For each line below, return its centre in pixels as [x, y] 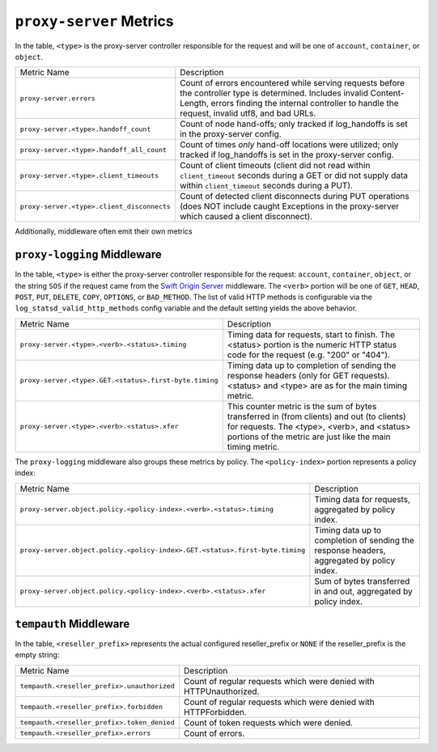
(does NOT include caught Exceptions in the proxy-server [289, 206]
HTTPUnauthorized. [221, 691]
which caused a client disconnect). [246, 217]
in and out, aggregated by [363, 591]
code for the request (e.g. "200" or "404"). [308, 354]
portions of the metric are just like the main [309, 437]
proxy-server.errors [58, 98]
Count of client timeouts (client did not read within [275, 166]
